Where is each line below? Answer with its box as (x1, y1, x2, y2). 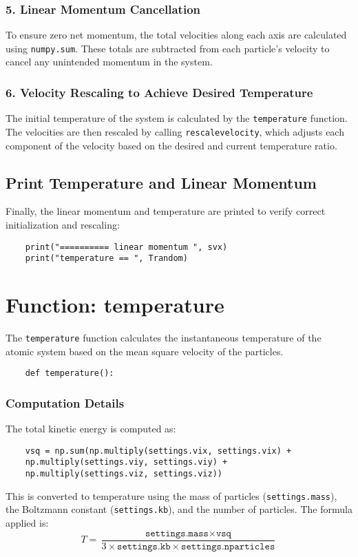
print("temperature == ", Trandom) (25, 253, 188, 264)
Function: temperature (6, 291, 224, 319)
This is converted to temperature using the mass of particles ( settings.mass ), (6, 488, 337, 503)
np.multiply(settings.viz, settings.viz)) (25, 469, 222, 479)
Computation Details (6, 394, 125, 411)
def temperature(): (25, 368, 114, 379)
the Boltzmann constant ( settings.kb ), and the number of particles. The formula (6, 502, 352, 516)
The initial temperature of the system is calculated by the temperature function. (6, 111, 348, 125)
